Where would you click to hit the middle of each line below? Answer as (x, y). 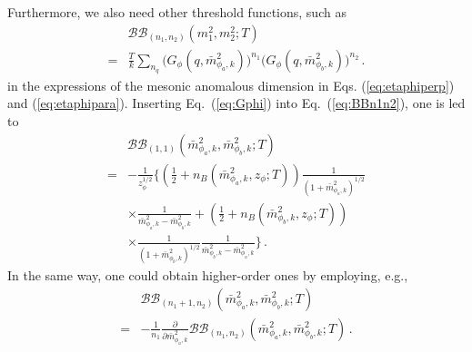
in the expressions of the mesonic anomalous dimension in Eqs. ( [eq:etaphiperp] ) (231, 85)
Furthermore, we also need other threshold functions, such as (177, 12)
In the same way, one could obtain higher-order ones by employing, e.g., (208, 275)
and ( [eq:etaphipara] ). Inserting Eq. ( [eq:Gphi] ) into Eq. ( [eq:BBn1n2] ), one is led (236, 103)
